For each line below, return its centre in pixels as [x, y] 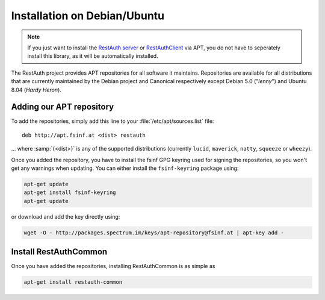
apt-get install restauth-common [73, 282]
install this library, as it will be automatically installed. [93, 56]
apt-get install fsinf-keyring [70, 192]
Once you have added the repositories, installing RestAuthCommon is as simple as [113, 266]
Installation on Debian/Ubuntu [88, 16]
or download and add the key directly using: [66, 216]
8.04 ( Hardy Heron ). [36, 90]
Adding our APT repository [63, 107]
